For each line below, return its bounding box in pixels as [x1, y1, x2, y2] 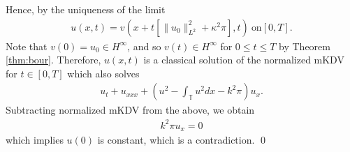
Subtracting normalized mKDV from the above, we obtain [6, 102, 255, 117]
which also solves [67, 66, 140, 80]
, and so [127, 38, 161, 53]
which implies [6, 132, 64, 147]
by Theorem [279, 38, 330, 53]
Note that [6, 38, 48, 53]
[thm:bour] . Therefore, [6, 52, 101, 67]
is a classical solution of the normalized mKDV [143, 52, 344, 67]
